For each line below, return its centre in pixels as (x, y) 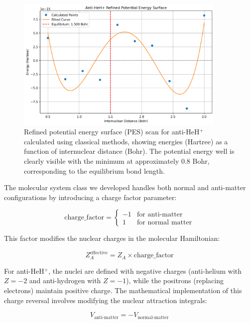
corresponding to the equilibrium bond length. (94, 170)
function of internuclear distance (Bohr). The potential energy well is (129, 151)
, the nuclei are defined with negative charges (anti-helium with (145, 270)
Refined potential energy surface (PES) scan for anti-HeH (112, 132)
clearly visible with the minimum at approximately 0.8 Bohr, (117, 161)
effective (99, 253)
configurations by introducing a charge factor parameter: (90, 197)
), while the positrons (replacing (175, 280)
